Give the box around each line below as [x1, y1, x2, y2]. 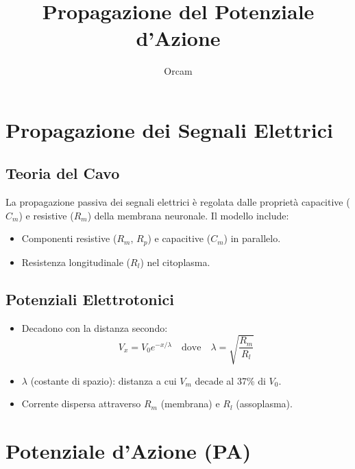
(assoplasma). [236, 396, 293, 411]
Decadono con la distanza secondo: [21, 320, 168, 335]
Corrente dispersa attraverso [21, 396, 141, 411]
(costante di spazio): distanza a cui [30, 373, 177, 387]
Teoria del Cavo [5, 163, 120, 184]
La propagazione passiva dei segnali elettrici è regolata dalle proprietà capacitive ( [5, 195, 350, 209]
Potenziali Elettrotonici [5, 288, 174, 309]
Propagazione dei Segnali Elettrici [5, 115, 333, 143]
